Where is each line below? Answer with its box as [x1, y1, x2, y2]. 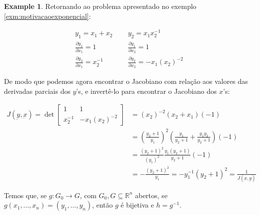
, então [92, 200, 113, 210]
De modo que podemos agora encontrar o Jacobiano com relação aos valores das [4, 76, 248, 86]
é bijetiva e [120, 200, 154, 210]
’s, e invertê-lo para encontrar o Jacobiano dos [76, 85, 217, 96]
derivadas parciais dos [4, 85, 71, 96]
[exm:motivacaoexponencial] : [4, 10, 91, 21]
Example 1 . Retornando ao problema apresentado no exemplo [4, 1, 196, 11]
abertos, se [135, 190, 168, 200]
